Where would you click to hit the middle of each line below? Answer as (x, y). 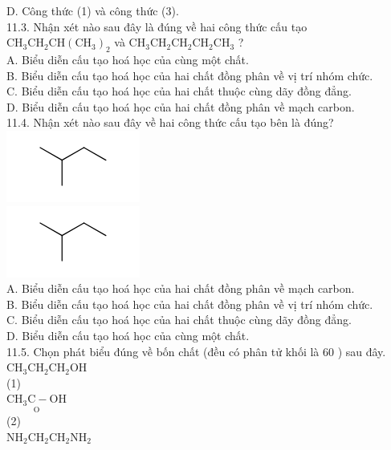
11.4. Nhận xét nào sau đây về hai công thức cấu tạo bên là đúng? (170, 122)
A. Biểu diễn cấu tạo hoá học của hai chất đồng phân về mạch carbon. (181, 288)
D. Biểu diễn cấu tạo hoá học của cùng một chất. (128, 335)
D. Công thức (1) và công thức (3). (93, 10)
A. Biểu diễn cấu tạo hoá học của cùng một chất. (128, 59)
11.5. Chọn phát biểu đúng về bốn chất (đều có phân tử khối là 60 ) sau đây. (196, 351)
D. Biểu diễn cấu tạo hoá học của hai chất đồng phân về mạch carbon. (181, 106)
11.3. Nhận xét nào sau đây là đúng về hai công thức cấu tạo (157, 26)
